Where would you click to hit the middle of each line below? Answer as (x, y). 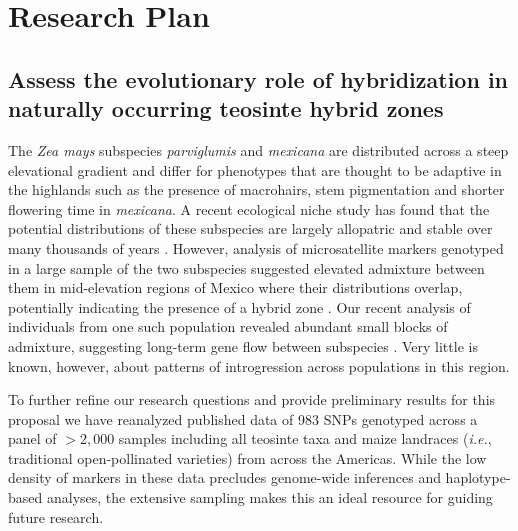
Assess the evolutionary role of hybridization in (258, 78)
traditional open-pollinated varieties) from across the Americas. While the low (247, 457)
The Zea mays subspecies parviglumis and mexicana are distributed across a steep (258, 149)
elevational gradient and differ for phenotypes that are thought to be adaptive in (255, 169)
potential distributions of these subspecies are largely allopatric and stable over (250, 228)
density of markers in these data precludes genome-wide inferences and (224, 477)
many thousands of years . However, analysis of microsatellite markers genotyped (256, 247)
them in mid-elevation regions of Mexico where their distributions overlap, (235, 287)
